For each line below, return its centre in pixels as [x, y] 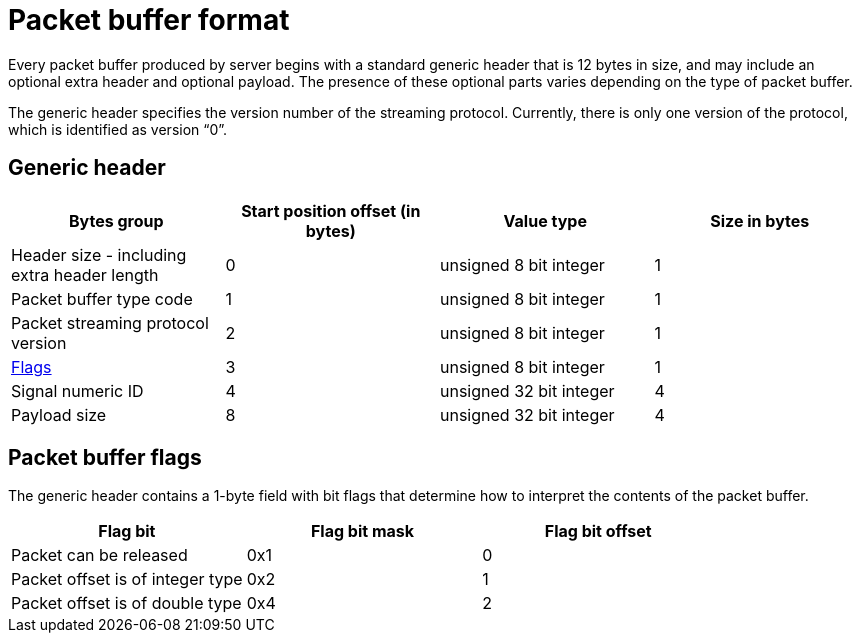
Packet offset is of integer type [127, 579]
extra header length [85, 274]
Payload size [59, 414]
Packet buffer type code [102, 298]
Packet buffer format [149, 20]
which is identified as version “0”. [118, 129]
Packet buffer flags [105, 458]
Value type [545, 220]
